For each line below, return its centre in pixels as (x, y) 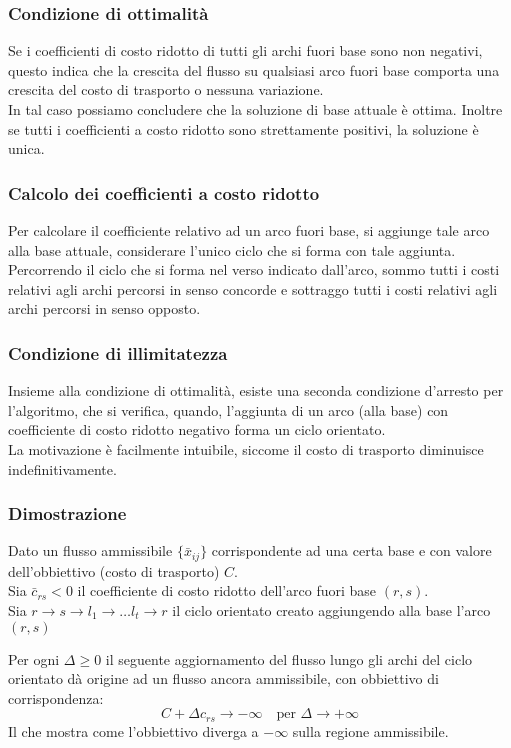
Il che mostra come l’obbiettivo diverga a (133, 730)
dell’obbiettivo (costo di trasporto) (114, 570)
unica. (26, 148)
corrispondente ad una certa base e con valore (351, 550)
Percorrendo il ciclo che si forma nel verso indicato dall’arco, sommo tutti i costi (254, 269)
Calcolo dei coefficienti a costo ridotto (164, 192)
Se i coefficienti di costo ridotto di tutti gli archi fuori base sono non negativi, (245, 50)
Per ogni (34, 658)
